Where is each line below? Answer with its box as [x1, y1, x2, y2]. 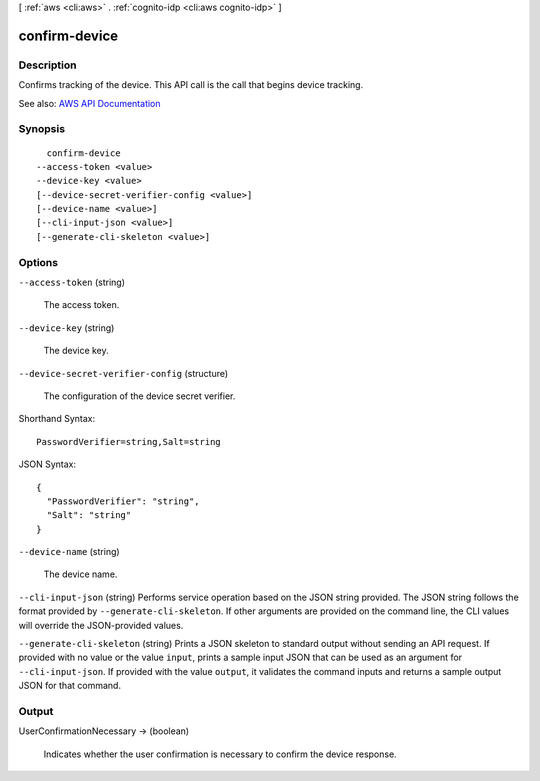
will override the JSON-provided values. [18, 619, 184, 631]
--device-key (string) [18, 321, 115, 334]
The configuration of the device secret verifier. [43, 390, 236, 402]
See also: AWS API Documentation [18, 97, 161, 109]
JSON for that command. [18, 680, 122, 692]
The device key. [43, 345, 109, 357]
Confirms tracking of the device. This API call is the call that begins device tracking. [18, 79, 364, 91]
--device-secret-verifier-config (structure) [18, 367, 229, 379]
